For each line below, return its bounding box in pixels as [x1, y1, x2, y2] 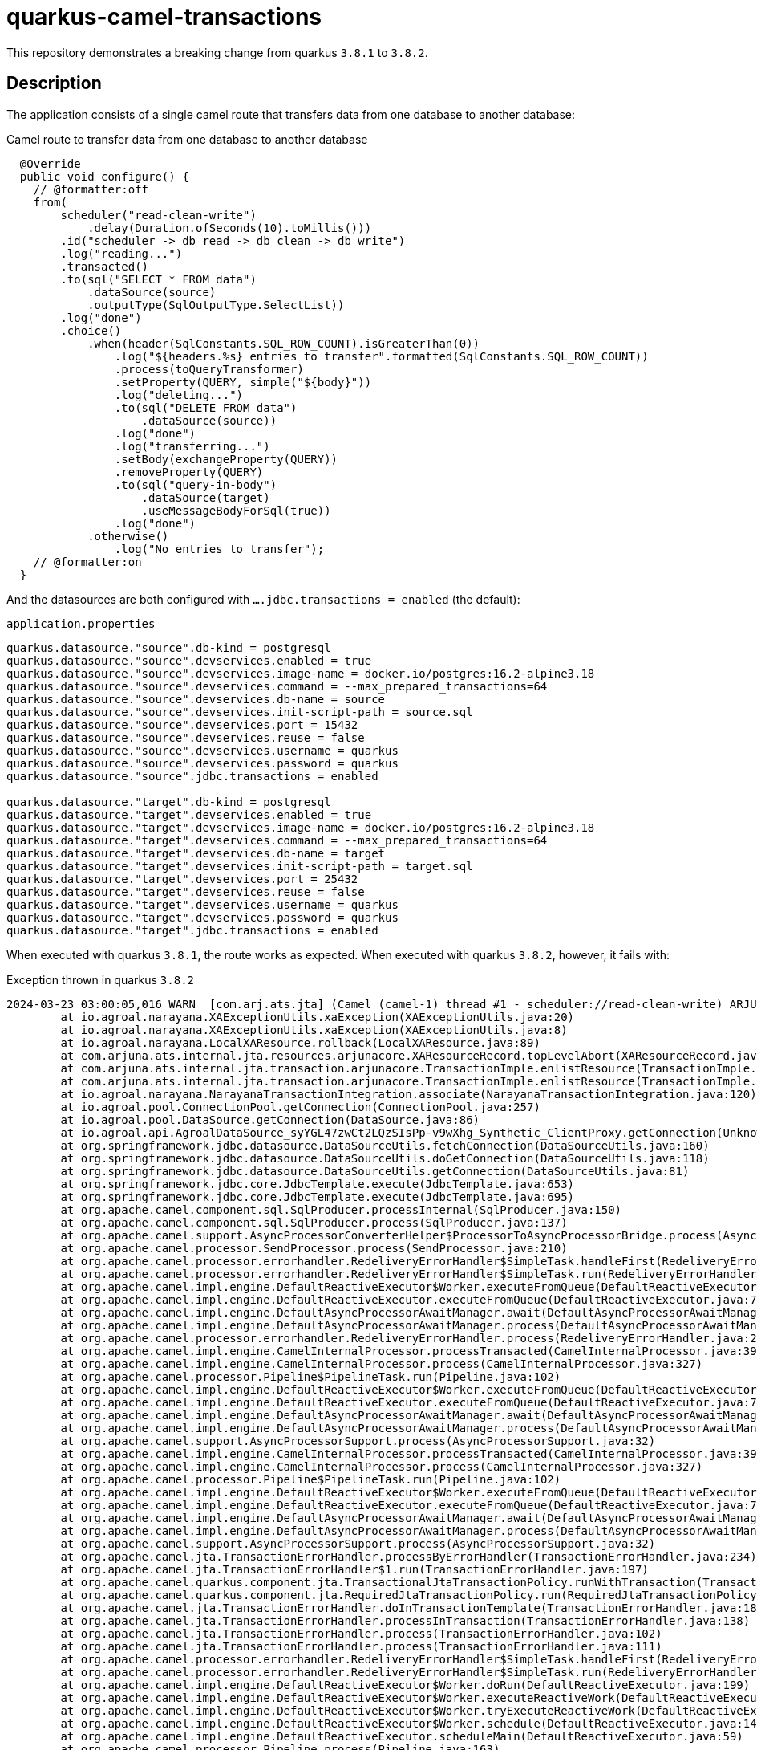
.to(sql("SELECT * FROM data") [60, 272, 257, 286]
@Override [19, 157, 81, 170]
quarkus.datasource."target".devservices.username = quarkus [6, 897, 399, 911]
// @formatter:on [33, 555, 142, 568]
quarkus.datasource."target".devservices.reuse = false [6, 885, 365, 898]
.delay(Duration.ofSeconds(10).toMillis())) [87, 221, 372, 234]
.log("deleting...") [114, 388, 244, 401]
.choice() [60, 324, 122, 337]
